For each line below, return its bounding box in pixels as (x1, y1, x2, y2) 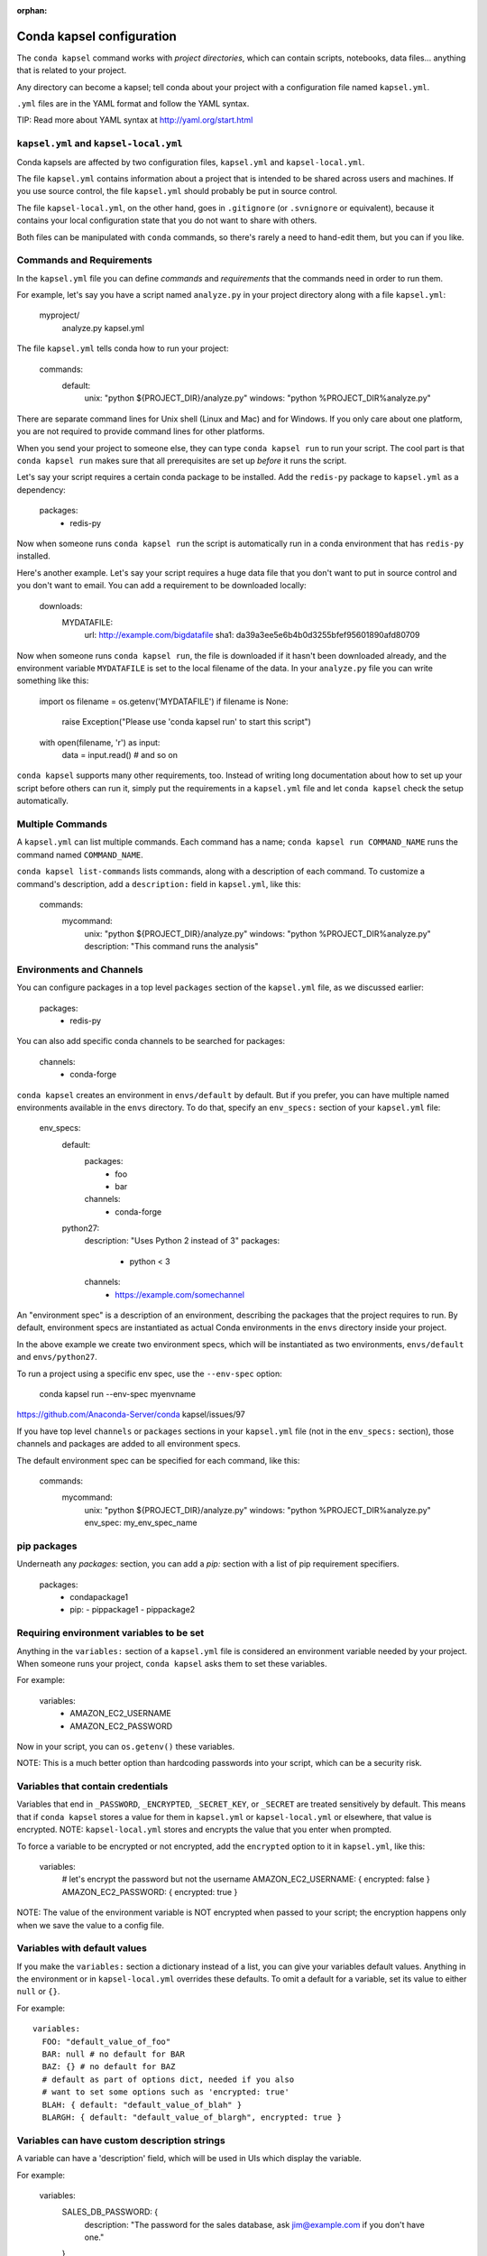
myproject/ (39, 310, 80, 320)
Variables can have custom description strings (16, 2134, 225, 2147)
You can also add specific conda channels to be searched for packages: (16, 1036, 286, 1047)
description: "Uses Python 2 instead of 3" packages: (84, 1235, 280, 1246)
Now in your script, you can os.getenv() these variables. (16, 1741, 234, 1752)
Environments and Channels (16, 963, 143, 975)
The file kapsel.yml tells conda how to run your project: (16, 343, 229, 354)
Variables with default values (16, 1942, 148, 1955)
